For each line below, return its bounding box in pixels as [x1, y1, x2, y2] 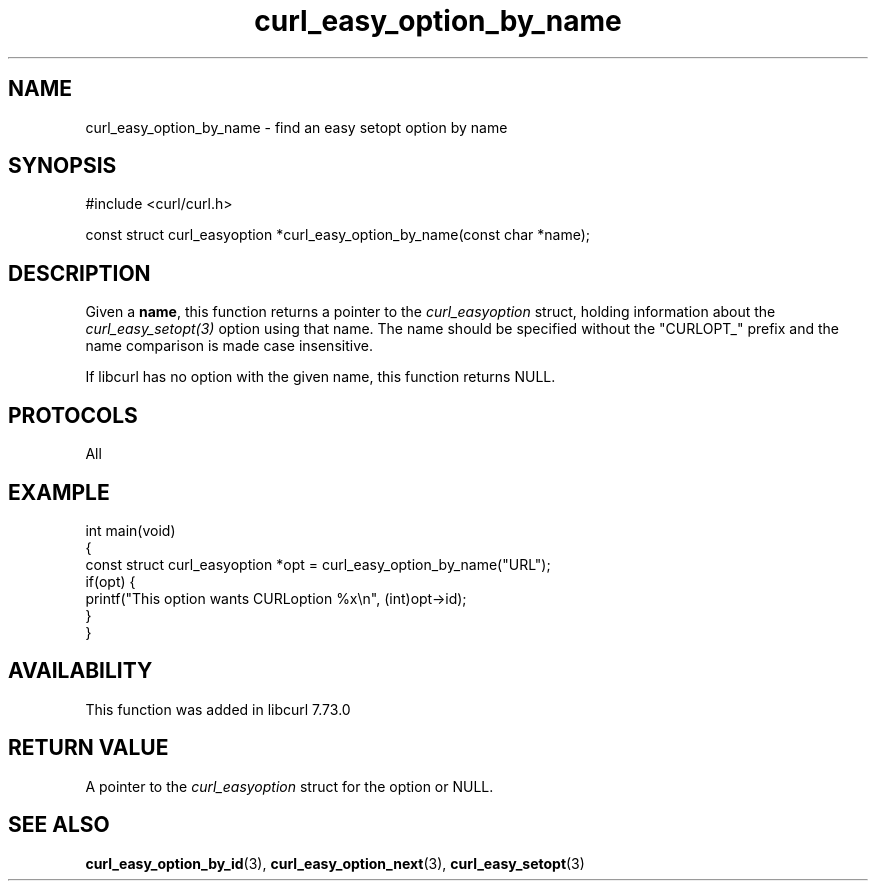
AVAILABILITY [8, 658, 153, 684]
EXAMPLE [8, 479, 110, 505]
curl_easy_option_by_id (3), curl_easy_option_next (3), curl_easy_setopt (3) [85, 854, 585, 872]
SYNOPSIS [8, 153, 117, 179]
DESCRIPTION [8, 260, 151, 286]
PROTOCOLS [8, 402, 138, 428]
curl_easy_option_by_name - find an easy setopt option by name [85, 118, 508, 136]
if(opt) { [85, 572, 136, 590]
